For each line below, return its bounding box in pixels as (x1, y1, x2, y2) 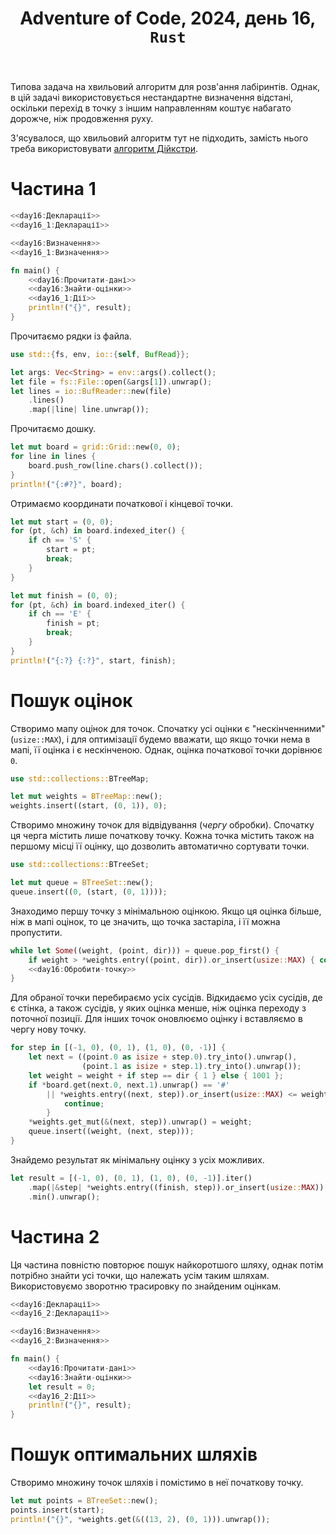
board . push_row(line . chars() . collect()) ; (28, 460, 203, 471)
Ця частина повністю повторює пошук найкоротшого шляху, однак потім (10, 1258, 324, 1271)
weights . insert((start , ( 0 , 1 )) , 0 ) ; (10, 801, 168, 811)
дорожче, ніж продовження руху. (10, 113, 154, 125)
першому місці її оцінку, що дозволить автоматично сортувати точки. (10, 840, 310, 852)
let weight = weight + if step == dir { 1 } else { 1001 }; (28, 1070, 284, 1081)
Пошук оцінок (10, 689, 133, 712)
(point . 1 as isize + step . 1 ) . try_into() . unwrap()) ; (81, 1062, 302, 1072)
